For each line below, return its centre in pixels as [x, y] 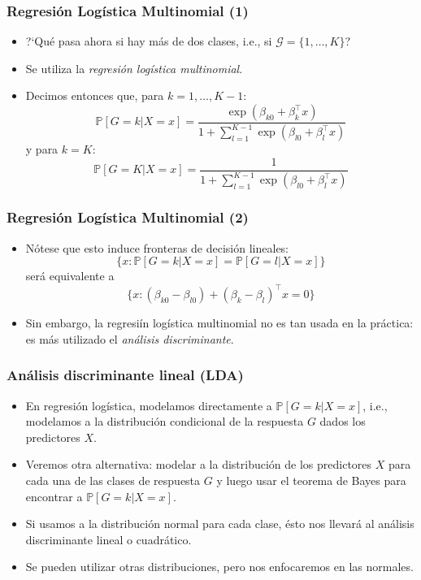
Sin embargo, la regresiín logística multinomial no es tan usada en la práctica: [219, 323]
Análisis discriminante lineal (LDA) [125, 375]
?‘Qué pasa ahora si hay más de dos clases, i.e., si [149, 41]
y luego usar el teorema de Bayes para [311, 480]
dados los [343, 421]
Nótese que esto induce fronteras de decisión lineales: [157, 247]
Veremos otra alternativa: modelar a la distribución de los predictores [199, 464]
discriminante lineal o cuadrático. [109, 539]
